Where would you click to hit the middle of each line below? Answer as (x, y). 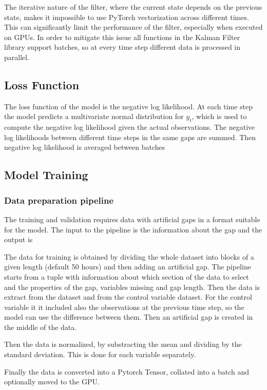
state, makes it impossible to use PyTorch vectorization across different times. (127, 17)
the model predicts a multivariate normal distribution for (94, 116)
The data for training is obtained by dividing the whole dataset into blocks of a (129, 256)
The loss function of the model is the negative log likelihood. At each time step (129, 106)
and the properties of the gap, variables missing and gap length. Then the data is (132, 287)
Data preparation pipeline (59, 200)
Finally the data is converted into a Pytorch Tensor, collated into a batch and (127, 371)
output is (18, 239)
